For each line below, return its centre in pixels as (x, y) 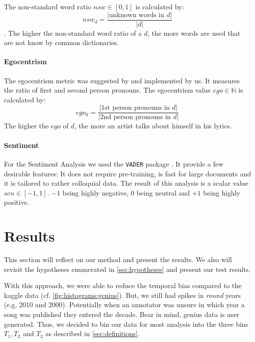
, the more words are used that (194, 33)
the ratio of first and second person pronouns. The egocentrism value (107, 90)
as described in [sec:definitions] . (92, 333)
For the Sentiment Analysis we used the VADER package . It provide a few (114, 163)
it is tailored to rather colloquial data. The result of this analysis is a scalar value (126, 183)
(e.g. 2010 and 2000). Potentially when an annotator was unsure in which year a (124, 305)
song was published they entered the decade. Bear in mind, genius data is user (122, 314)
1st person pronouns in (136, 108)
